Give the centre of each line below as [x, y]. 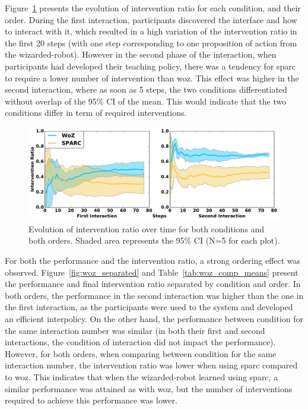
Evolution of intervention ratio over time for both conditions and [147, 228]
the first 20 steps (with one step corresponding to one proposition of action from [151, 42]
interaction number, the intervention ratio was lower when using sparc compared [151, 365]
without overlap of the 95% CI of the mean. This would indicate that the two [146, 101]
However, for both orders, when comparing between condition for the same [141, 353]
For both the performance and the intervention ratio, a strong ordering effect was [153, 261]
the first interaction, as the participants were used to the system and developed [149, 307]
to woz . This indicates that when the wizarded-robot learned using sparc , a [142, 377]
